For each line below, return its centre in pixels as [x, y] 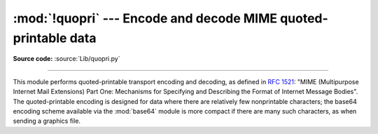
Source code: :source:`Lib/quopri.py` [66, 59]
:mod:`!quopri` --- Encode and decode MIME [145, 18]
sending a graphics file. [47, 121]
